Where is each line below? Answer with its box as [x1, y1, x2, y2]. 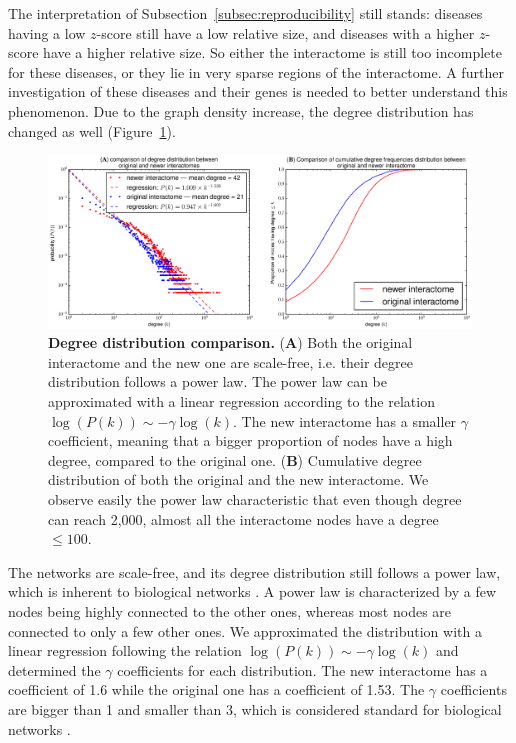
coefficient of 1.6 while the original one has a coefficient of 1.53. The [8, 679, 425, 700]
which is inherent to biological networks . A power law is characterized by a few [8, 581, 497, 602]
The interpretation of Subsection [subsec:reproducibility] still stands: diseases [8, 3, 483, 23]
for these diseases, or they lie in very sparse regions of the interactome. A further [8, 61, 504, 82]
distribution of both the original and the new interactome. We [48, 469, 429, 490]
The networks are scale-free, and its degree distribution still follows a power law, [8, 561, 501, 582]
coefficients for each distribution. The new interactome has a [117, 659, 488, 680]
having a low [8, 22, 86, 43]
